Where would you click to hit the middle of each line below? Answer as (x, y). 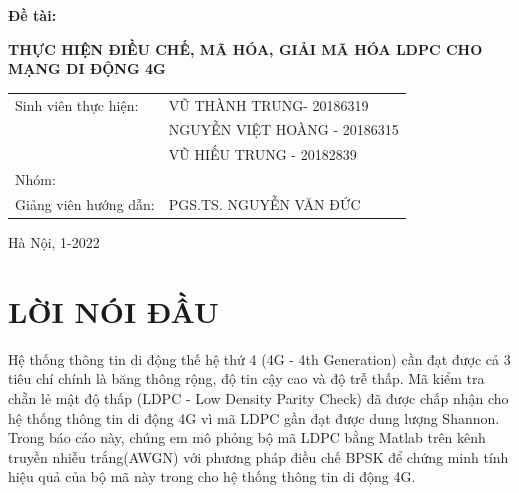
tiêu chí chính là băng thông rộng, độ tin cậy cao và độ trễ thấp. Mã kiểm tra (246, 378)
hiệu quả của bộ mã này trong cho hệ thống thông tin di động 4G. (212, 476)
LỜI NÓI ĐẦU (113, 310)
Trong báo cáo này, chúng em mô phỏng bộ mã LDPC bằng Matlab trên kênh (247, 437)
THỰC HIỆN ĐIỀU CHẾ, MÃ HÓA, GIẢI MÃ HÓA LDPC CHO (245, 48)
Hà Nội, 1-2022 (54, 242)
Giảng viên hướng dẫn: (85, 203)
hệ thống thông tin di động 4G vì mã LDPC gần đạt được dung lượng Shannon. (254, 417)
